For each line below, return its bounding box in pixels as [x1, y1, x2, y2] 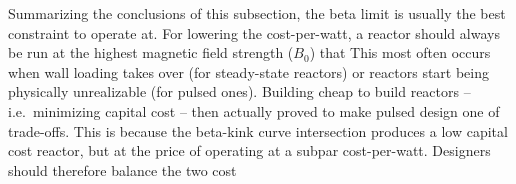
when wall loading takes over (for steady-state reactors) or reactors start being [8, 61, 490, 82]
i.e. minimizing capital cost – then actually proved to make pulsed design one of [8, 100, 500, 121]
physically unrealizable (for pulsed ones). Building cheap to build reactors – [8, 81, 471, 102]
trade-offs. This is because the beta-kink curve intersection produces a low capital [8, 120, 508, 141]
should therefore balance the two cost [8, 159, 237, 180]
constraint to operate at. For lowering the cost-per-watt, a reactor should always [8, 22, 500, 43]
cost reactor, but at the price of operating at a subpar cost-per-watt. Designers [8, 140, 491, 161]
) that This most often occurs [309, 42, 491, 63]
